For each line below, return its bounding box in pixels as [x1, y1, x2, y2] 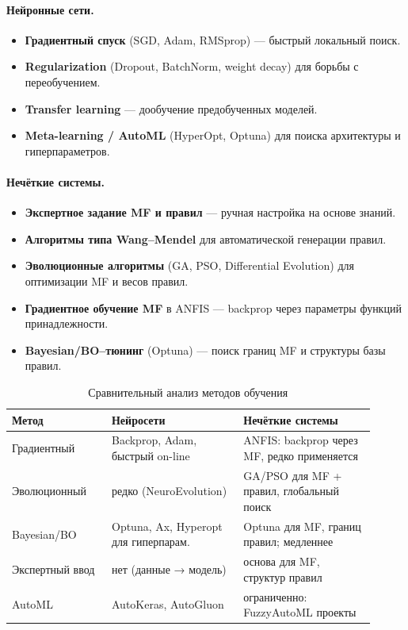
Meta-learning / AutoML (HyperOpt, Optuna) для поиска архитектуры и [25, 127, 401, 144]
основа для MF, [243, 553, 320, 570]
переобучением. [25, 73, 101, 90]
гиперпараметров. [25, 142, 110, 159]
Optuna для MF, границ [243, 517, 361, 534]
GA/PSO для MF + [243, 467, 342, 483]
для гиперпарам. [111, 533, 190, 550]
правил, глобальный [243, 482, 339, 499]
